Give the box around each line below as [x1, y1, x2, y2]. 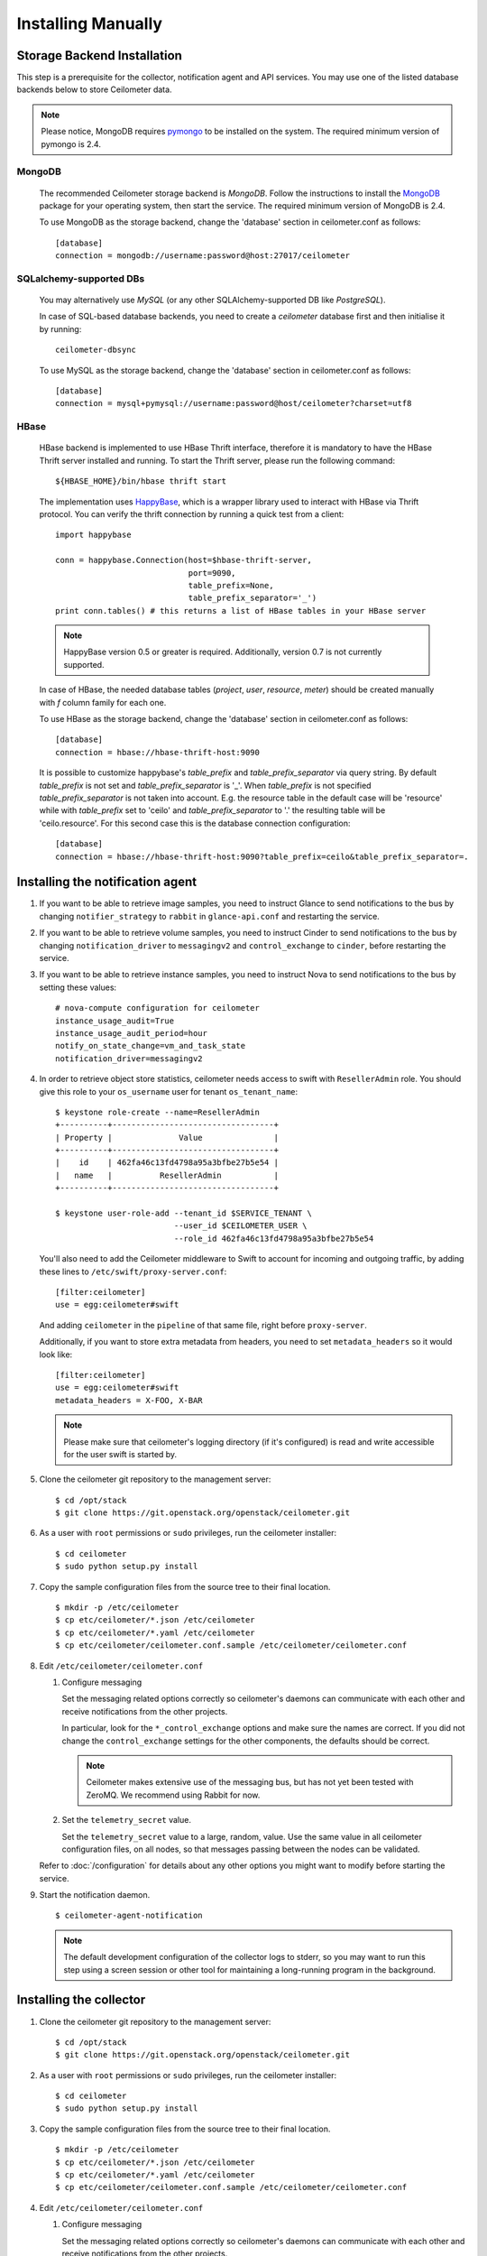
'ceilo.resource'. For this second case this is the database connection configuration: [39, 818, 351, 828]
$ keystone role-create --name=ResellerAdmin [55, 1106, 261, 1117]
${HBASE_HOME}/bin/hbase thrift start [55, 476, 227, 486]
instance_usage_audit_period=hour [55, 1028, 207, 1038]
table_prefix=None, [188, 580, 274, 590]
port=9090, [188, 568, 236, 578]
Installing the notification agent [16, 874, 198, 890]
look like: [39, 1349, 73, 1360]
